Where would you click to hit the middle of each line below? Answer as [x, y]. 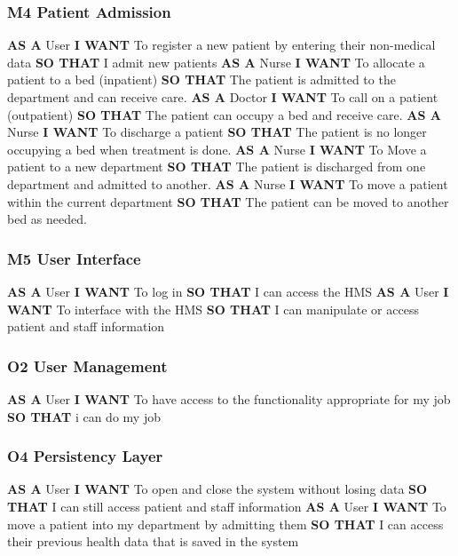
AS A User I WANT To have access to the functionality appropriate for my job [229, 398]
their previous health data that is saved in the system [153, 541]
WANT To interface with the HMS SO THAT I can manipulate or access [213, 309]
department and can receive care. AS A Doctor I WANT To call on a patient [223, 97]
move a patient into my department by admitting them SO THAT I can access [225, 524]
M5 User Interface [74, 258]
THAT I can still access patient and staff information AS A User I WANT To [227, 506]
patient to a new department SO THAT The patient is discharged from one [217, 167]
